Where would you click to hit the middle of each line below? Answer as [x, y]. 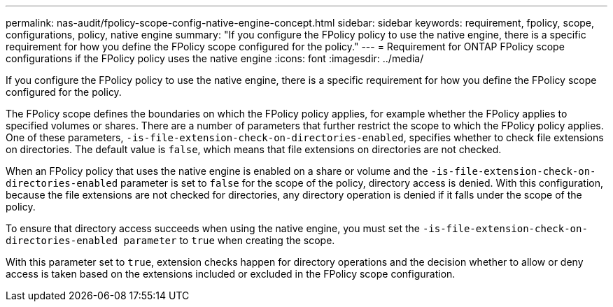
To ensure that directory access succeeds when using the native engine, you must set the [213, 228]
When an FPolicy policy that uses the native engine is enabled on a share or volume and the [217, 171]
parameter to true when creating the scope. [229, 240]
